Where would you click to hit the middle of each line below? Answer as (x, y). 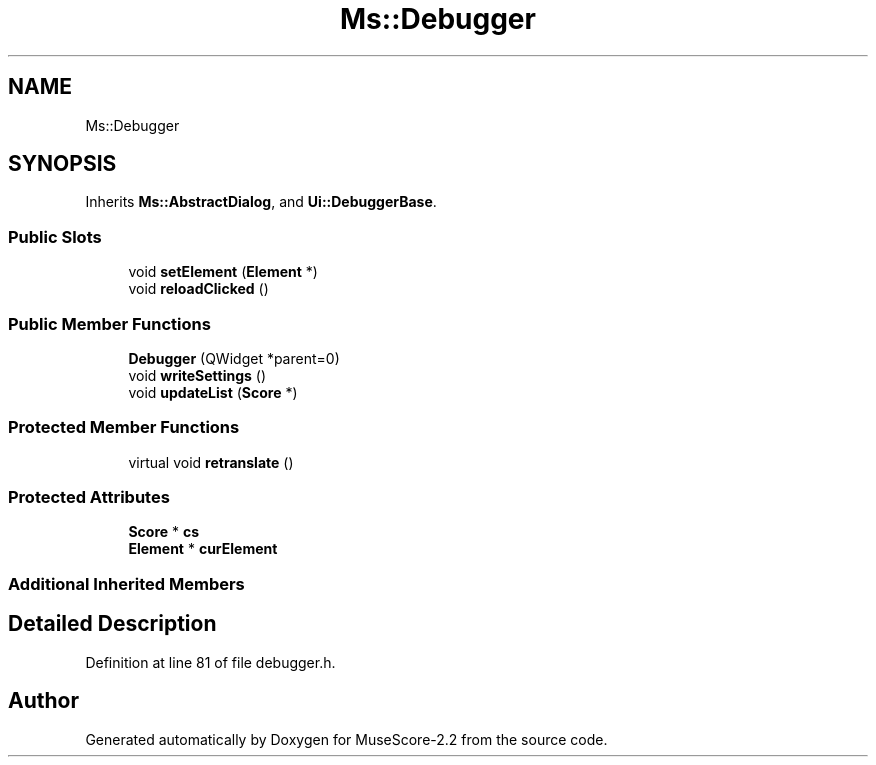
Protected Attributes (89, 497)
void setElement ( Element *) (223, 272)
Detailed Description (112, 624)
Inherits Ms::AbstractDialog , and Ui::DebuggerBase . (261, 202)
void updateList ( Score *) (213, 392)
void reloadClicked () (198, 289)
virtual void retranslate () (211, 462)
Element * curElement (203, 549)
